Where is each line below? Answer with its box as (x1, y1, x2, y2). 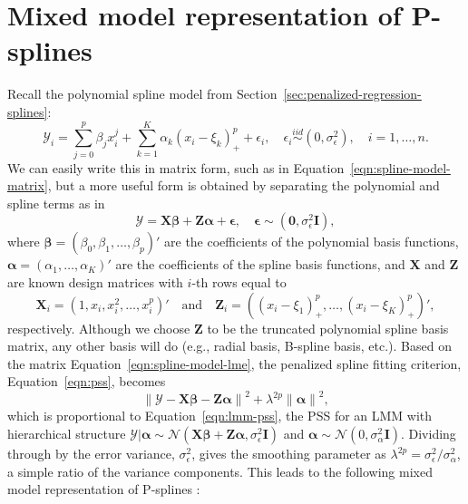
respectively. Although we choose (7, 318, 190, 337)
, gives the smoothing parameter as (191, 444, 386, 463)
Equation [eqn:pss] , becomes (7, 372, 166, 391)
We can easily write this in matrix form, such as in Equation (7, 158, 345, 177)
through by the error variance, (7, 444, 175, 463)
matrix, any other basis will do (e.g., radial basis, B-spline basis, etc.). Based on (7, 336, 452, 355)
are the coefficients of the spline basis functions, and (115, 255, 405, 274)
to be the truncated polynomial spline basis (207, 318, 449, 337)
